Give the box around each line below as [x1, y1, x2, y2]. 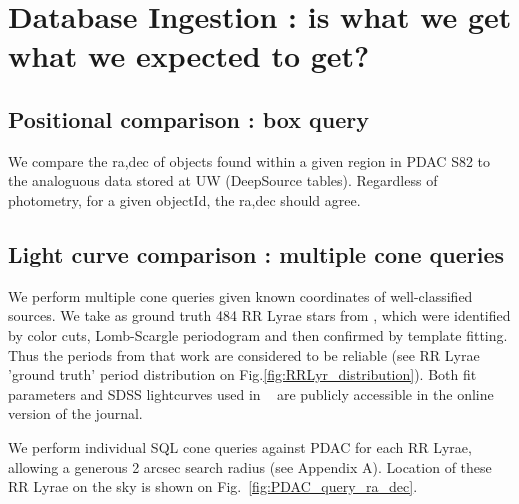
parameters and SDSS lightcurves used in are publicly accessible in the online [8, 383, 494, 404]
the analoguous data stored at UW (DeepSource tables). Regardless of [8, 170, 438, 191]
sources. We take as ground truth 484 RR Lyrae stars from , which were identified [8, 305, 511, 326]
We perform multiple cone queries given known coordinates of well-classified [8, 285, 473, 306]
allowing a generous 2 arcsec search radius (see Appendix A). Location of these [8, 456, 492, 477]
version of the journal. [8, 403, 143, 424]
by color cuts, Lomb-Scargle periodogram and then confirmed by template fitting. [8, 324, 508, 345]
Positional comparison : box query [8, 103, 369, 134]
